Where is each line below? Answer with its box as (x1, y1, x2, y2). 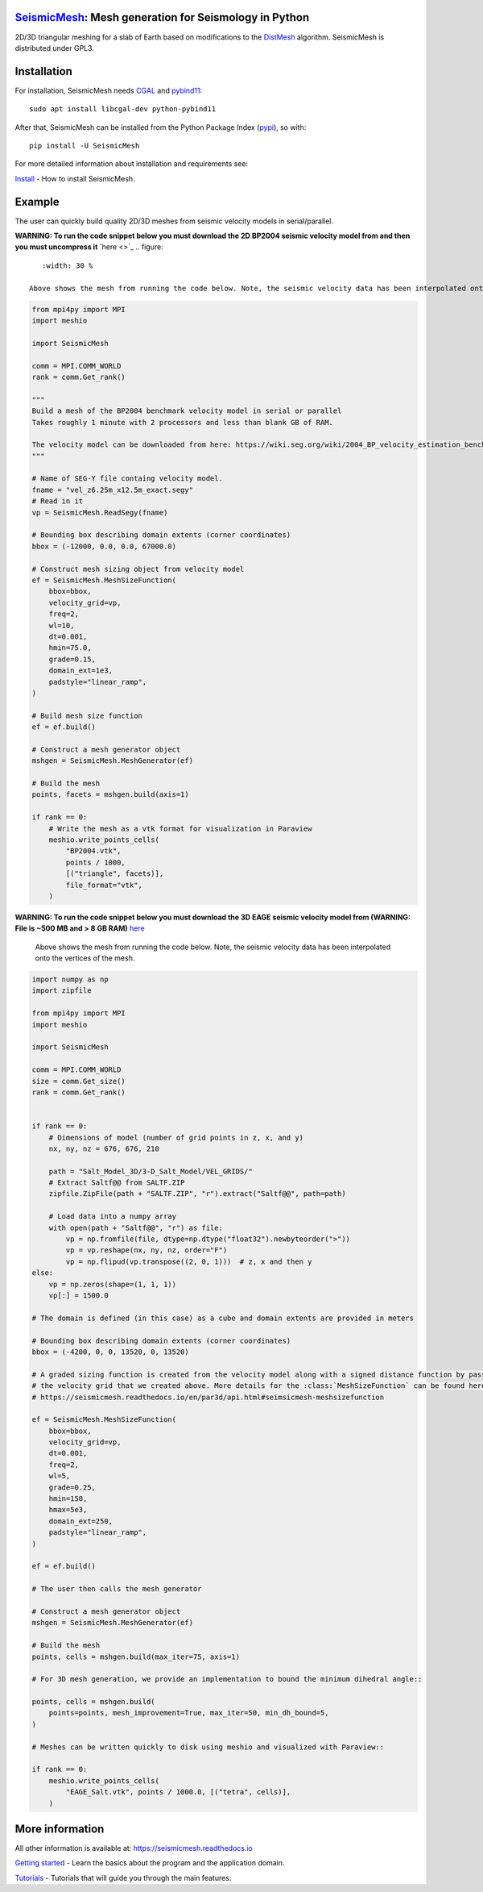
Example (14, 194, 60, 209)
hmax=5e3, (48, 1505, 88, 1515)
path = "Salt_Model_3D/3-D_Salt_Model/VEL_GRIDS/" (48, 1166, 253, 1176)
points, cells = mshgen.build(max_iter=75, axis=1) (31, 1652, 241, 1661)
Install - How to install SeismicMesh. (14, 173, 136, 183)
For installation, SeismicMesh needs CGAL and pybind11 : (14, 85, 203, 95)
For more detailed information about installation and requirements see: (14, 159, 249, 169)
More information (14, 1822, 105, 1836)
